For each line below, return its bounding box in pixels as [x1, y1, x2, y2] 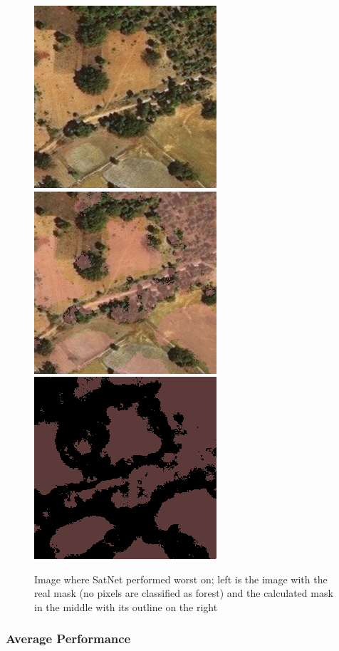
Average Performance [6, 630, 131, 647]
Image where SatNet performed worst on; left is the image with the [34, 571, 328, 586]
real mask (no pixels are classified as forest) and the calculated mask [34, 585, 333, 600]
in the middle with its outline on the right [34, 599, 218, 614]
